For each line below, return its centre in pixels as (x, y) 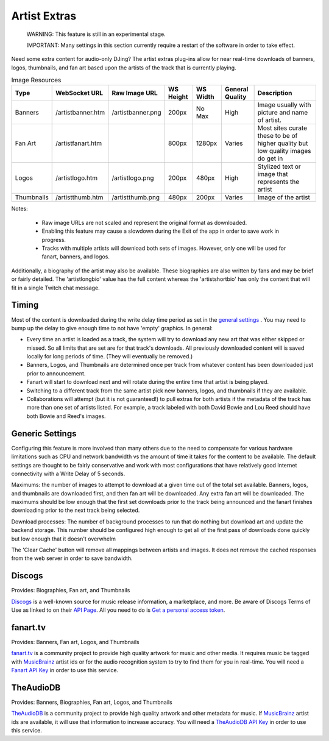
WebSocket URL (79, 93)
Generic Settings (44, 434)
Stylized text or (279, 166)
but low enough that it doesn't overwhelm (63, 539)
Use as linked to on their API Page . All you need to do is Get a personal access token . (118, 610)
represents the (278, 182)
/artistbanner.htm (80, 113)
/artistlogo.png (133, 178)
